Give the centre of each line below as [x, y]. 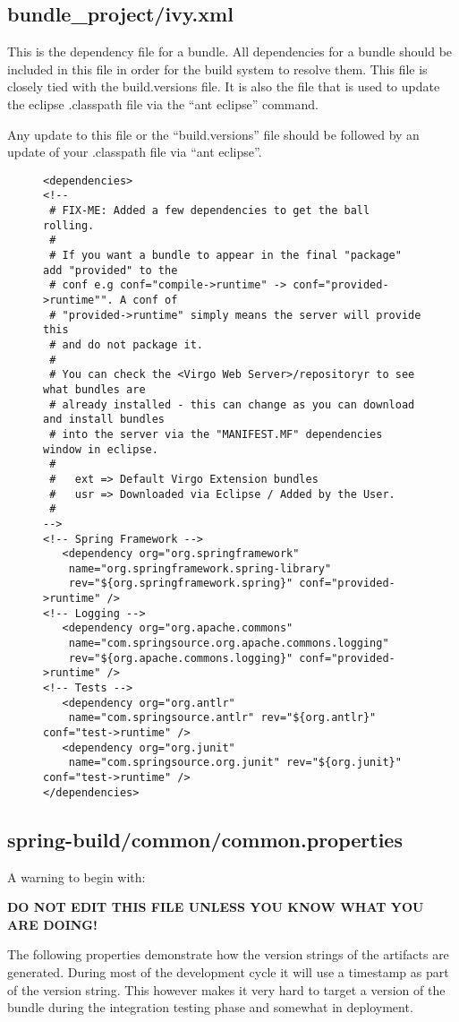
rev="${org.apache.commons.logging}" [181, 658]
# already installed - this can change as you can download [232, 404]
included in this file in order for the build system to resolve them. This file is [217, 69]
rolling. [69, 225]
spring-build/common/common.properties [205, 839]
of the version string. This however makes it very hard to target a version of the [226, 989]
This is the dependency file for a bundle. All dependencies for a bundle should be [230, 52]
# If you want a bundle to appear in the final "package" [225, 256]
